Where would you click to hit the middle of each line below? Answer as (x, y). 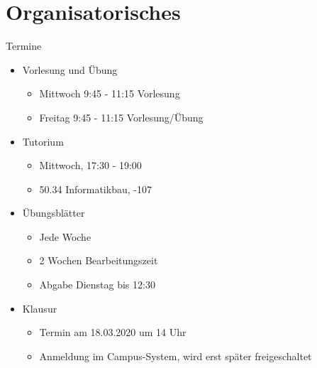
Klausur (40, 308)
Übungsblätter (54, 213)
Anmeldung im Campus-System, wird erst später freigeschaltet (176, 356)
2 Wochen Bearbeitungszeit (99, 260)
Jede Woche (65, 236)
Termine (24, 46)
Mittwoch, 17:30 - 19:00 (90, 165)
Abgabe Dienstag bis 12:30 (97, 285)
